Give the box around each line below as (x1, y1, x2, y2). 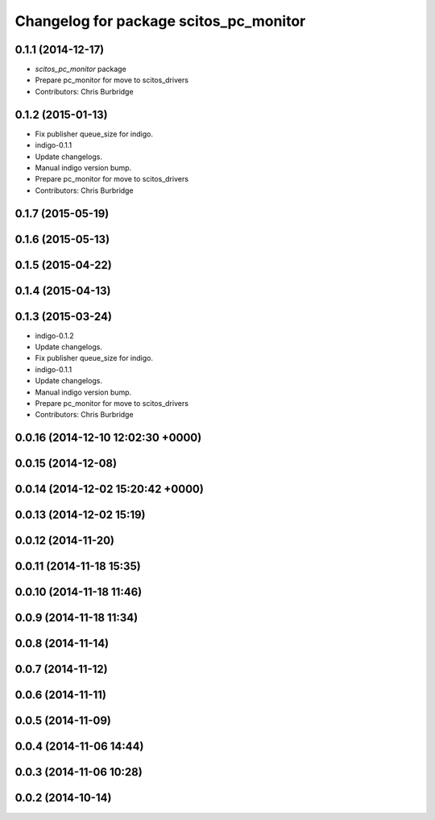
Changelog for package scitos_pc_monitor (14, 12, 306, 30)
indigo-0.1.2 (35, 331, 74, 341)
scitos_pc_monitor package (35, 65, 126, 74)
